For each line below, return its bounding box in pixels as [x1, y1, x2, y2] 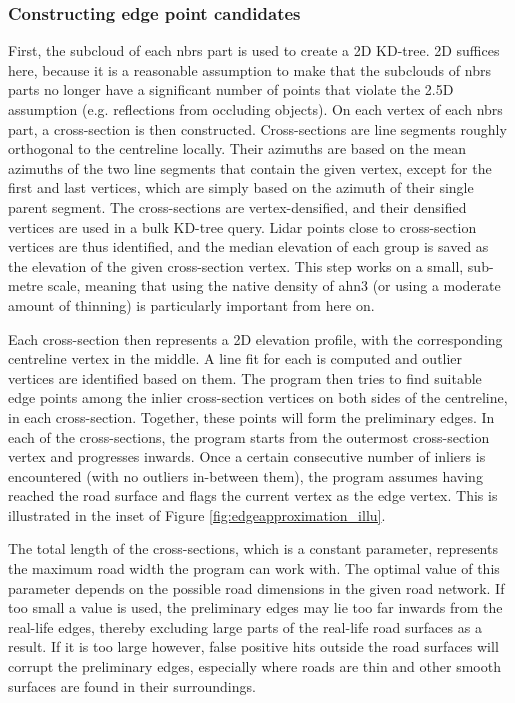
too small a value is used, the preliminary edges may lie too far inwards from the [8, 597, 503, 618]
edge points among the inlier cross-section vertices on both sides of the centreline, [8, 387, 508, 408]
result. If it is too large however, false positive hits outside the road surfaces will [8, 636, 499, 657]
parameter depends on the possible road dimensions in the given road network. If [8, 577, 505, 598]
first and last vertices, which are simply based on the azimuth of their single [8, 177, 474, 198]
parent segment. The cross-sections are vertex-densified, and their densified [8, 196, 467, 217]
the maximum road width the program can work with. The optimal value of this [8, 558, 500, 579]
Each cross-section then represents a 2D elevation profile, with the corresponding [8, 328, 503, 349]
